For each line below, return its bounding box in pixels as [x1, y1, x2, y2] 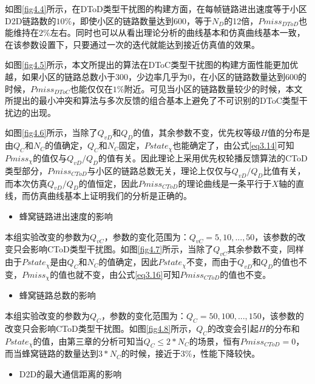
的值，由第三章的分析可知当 [33, 334, 144, 347]
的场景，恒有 [189, 334, 240, 347]
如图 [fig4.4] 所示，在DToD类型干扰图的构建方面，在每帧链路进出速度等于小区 [5, 2, 307, 15]
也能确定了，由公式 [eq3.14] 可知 [172, 139, 294, 152]
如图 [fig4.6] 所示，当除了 [5, 126, 98, 139]
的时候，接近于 [121, 347, 181, 360]
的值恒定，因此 [78, 177, 138, 189]
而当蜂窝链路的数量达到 [5, 347, 98, 360]
